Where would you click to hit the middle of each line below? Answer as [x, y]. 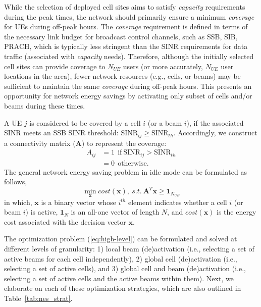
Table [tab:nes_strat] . [38, 298]
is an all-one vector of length [115, 212]
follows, [16, 182]
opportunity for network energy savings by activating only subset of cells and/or [128, 96]
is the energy [237, 212]
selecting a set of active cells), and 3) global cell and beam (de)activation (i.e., [125, 268]
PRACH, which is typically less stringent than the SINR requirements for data [126, 46]
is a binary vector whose [79, 202]
